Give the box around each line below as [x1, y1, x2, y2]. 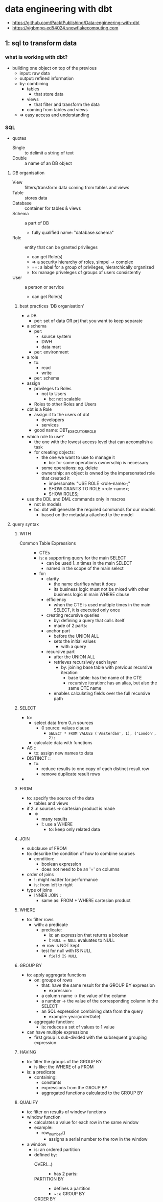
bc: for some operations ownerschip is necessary [48, 459, 149, 465]
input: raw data [19, 70, 50, 76]
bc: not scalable [48, 396, 81, 401]
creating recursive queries [46, 612, 99, 618]
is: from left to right [34, 881, 73, 888]
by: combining [19, 80, 48, 86]
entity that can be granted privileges [24, 244, 98, 250]
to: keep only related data [48, 826, 100, 832]
